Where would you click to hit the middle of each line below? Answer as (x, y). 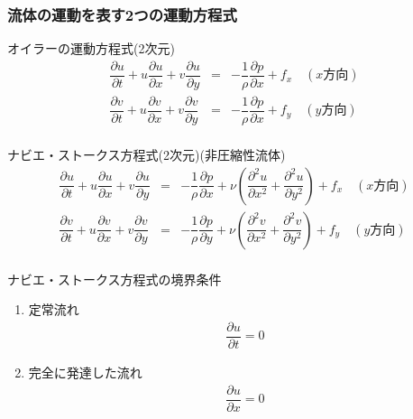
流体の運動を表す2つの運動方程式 (122, 14)
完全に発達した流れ (85, 372)
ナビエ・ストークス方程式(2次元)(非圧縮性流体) (147, 155)
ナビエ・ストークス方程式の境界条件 (115, 279)
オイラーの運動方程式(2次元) (91, 48)
